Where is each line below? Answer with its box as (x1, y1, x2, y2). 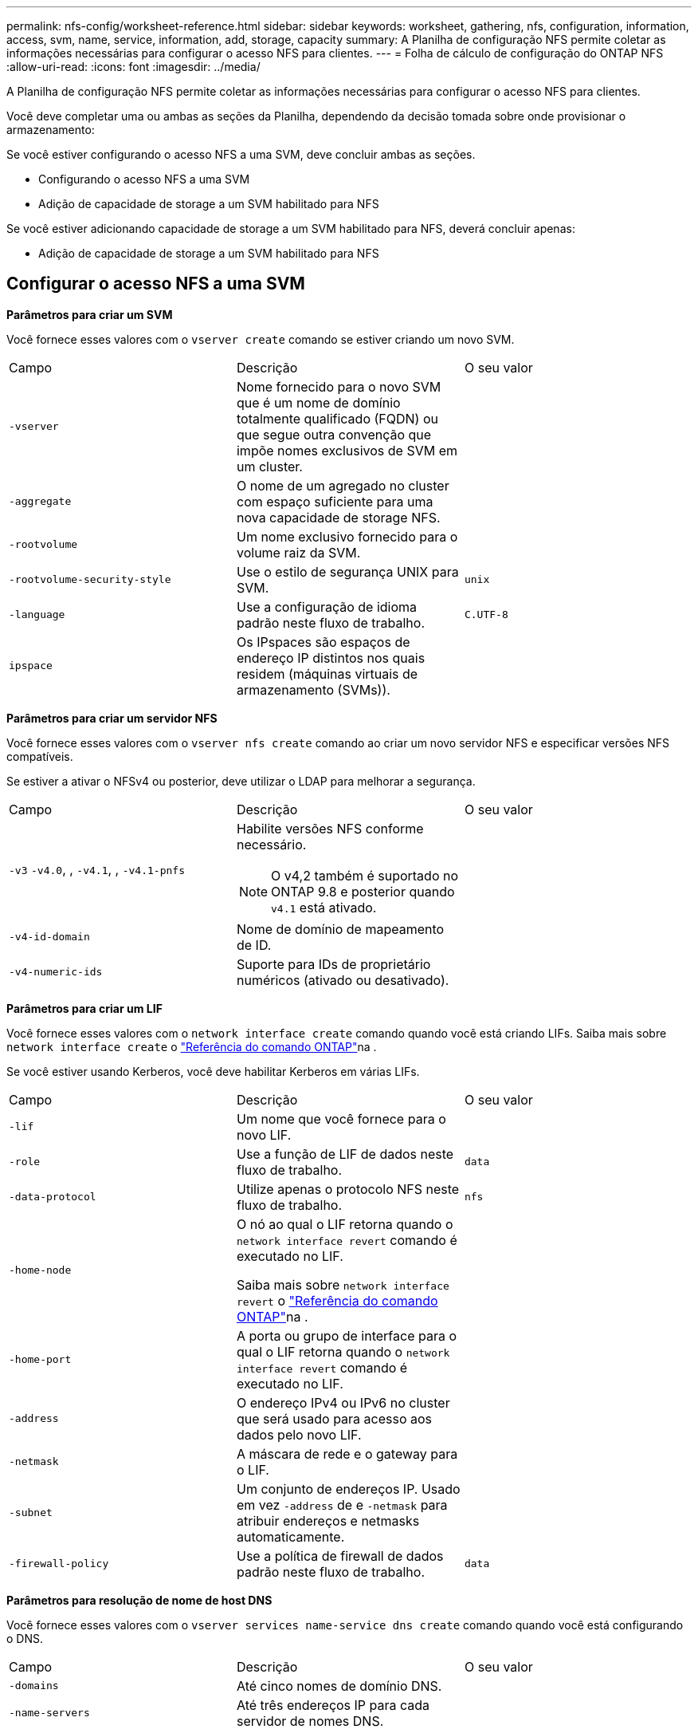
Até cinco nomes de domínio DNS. (236, 1677, 442, 1694)
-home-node (9, 1264, 72, 1277)
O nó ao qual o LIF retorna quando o (236, 1215, 453, 1232)
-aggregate (9, 495, 72, 508)
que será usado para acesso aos (236, 1410, 433, 1427)
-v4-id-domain (9, 931, 90, 943)
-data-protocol (9, 1191, 96, 1203)
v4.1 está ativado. (271, 899, 377, 916)
